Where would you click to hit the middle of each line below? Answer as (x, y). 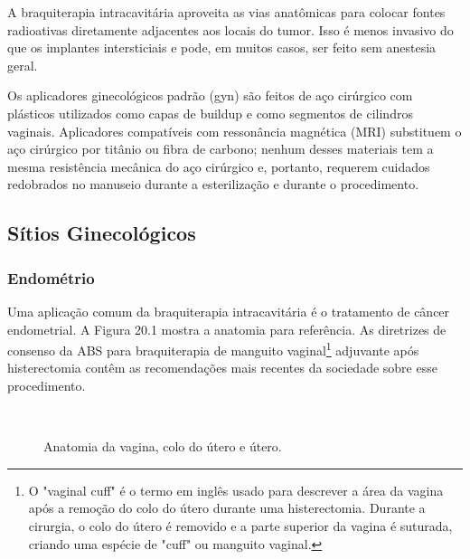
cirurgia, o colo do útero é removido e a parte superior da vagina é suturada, (240, 525)
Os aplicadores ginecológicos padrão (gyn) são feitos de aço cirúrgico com (210, 95)
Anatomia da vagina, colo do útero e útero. (163, 446)
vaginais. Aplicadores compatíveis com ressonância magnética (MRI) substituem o (235, 131)
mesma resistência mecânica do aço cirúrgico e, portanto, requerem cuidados (219, 166)
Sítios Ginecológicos (102, 233)
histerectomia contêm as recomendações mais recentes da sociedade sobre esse (222, 368)
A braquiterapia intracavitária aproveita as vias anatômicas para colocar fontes (226, 12)
